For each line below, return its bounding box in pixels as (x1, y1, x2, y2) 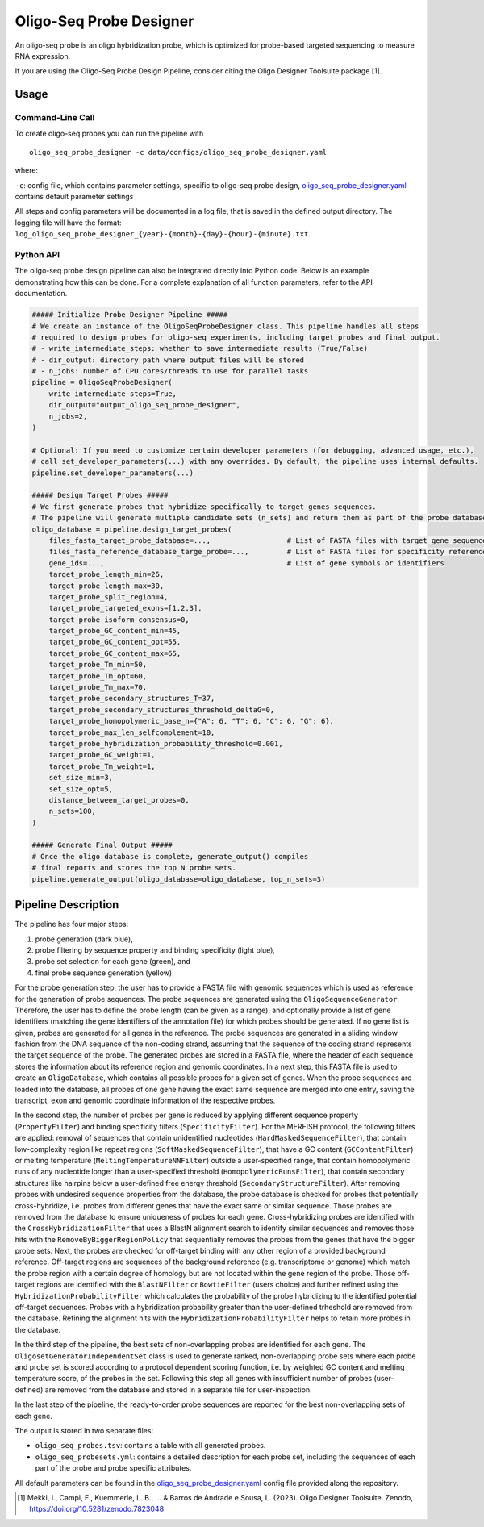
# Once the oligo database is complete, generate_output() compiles (31, 852, 309, 861)
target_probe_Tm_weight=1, (48, 761, 156, 770)
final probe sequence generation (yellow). (35, 968, 174, 978)
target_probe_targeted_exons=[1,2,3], (48, 603, 202, 613)
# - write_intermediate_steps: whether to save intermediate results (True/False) (31, 344, 369, 353)
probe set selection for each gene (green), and (35, 957, 191, 966)
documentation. (15, 289, 68, 298)
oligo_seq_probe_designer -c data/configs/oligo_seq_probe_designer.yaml (29, 148, 328, 156)
